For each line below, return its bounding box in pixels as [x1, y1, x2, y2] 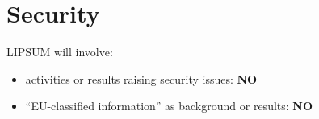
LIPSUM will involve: [6, 43, 113, 60]
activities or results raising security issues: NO [25, 70, 258, 87]
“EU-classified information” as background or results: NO [25, 97, 313, 114]
